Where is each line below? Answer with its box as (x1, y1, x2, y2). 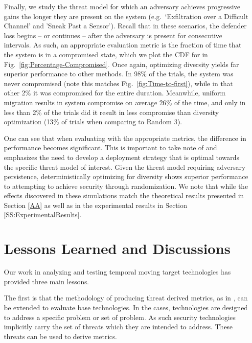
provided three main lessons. (4, 276, 89, 286)
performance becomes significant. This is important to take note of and (4, 142, 217, 153)
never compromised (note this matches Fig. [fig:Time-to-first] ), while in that (4, 78, 233, 88)
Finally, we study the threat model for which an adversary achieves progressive (4, 1, 241, 11)
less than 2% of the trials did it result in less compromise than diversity (4, 107, 219, 117)
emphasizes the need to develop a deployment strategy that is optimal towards (4, 152, 240, 162)
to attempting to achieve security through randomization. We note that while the (4, 181, 248, 191)
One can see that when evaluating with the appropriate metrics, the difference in (4, 133, 246, 143)
